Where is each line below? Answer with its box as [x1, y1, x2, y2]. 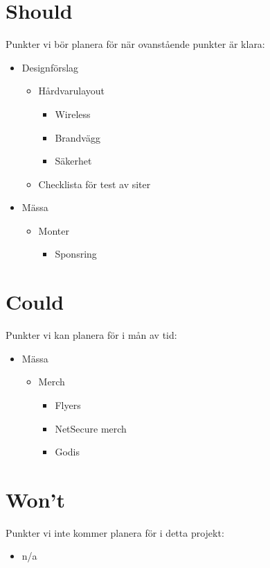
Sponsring [55, 247, 97, 261]
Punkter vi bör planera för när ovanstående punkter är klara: [6, 37, 265, 51]
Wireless [55, 106, 91, 121]
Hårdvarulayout [38, 83, 105, 98]
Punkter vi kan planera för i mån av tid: [6, 328, 177, 342]
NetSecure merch [55, 421, 127, 435]
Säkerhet [55, 153, 92, 168]
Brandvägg [55, 130, 100, 144]
